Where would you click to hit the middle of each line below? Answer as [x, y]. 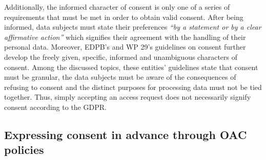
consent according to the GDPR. [55, 107]
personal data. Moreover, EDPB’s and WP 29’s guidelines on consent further [125, 47]
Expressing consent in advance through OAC [126, 134]
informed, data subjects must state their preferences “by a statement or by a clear [133, 27]
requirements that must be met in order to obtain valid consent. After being [124, 17]
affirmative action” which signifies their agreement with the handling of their [125, 37]
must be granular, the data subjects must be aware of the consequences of [120, 77]
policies [24, 150]
